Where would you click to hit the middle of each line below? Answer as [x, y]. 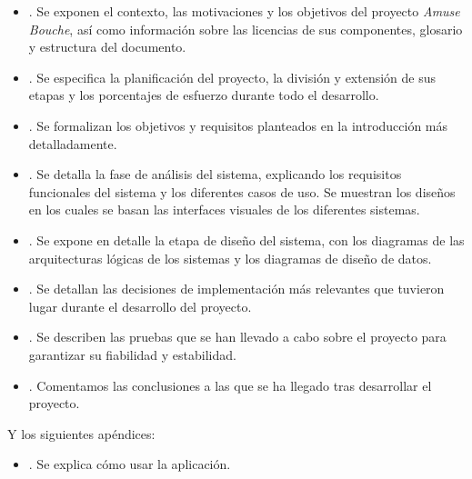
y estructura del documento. [107, 47]
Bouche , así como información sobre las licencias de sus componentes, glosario [246, 29]
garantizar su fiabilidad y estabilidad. [132, 354]
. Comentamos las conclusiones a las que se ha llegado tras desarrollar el [230, 385]
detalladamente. [73, 143]
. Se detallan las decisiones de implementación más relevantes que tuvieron [236, 289]
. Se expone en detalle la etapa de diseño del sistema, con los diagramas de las [246, 239]
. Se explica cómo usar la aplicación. [130, 464]
